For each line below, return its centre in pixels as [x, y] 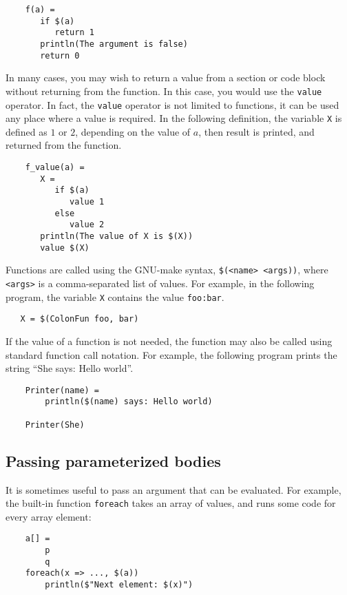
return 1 [74, 33]
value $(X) [65, 248]
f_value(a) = [55, 168]
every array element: [49, 516]
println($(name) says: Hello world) [129, 402]
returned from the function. [64, 145]
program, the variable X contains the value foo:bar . [115, 296]
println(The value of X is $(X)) [117, 236]
